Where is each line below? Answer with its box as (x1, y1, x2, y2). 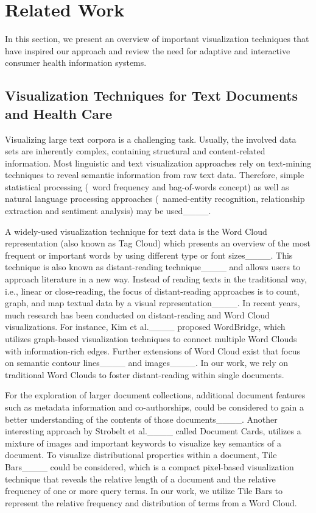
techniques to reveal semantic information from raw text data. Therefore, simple (5, 168, 304, 181)
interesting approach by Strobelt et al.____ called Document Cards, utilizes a (5, 425, 301, 437)
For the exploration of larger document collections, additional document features (5, 389, 306, 401)
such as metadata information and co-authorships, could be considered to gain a (5, 400, 304, 413)
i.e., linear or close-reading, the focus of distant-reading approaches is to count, (5, 284, 300, 297)
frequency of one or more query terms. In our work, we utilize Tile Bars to (5, 484, 283, 497)
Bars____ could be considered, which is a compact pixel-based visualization (5, 460, 294, 473)
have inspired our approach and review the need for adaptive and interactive (5, 44, 290, 57)
